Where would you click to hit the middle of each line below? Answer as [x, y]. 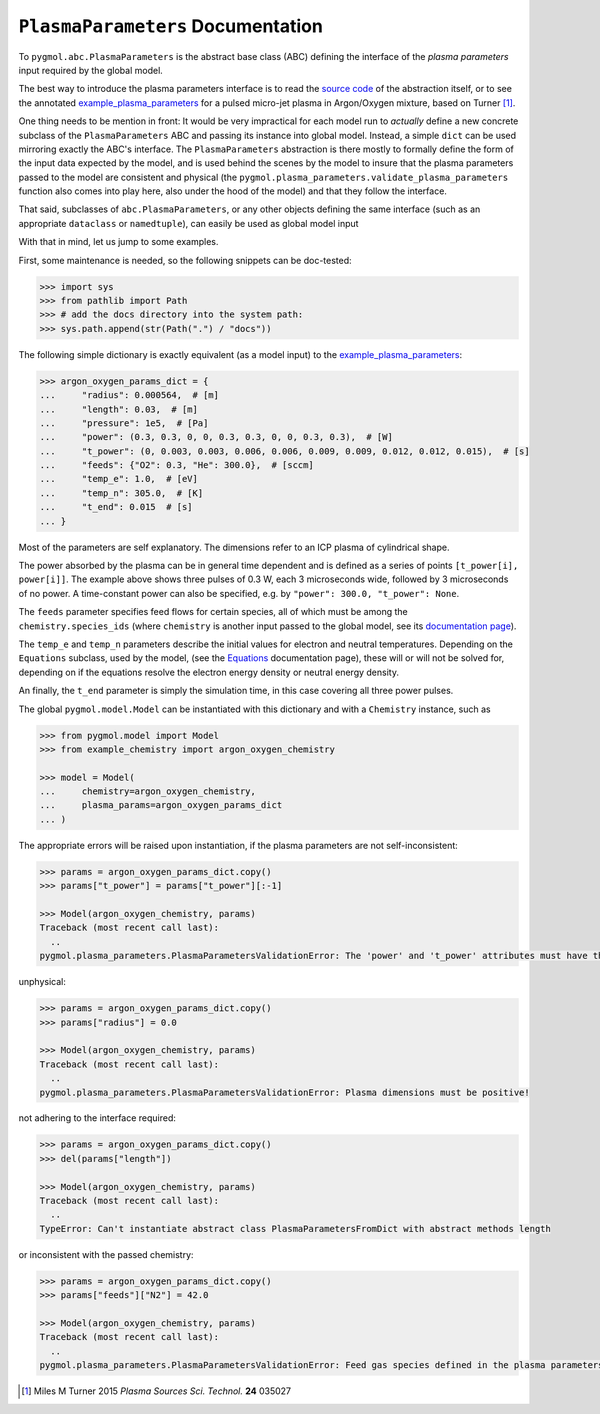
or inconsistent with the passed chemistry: [106, 1254]
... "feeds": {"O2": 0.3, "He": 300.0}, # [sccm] [176, 465]
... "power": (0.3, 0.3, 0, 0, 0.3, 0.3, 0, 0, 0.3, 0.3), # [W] [216, 437]
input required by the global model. [91, 70]
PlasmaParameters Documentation [171, 26]
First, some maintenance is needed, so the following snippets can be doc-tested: [185, 260]
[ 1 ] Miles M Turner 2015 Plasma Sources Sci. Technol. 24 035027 [156, 1391]
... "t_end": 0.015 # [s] [116, 507]
